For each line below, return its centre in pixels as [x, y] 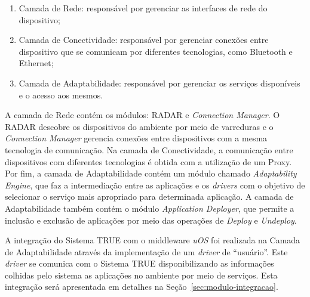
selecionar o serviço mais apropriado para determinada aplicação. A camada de [149, 197]
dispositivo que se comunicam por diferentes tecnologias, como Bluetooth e [156, 51]
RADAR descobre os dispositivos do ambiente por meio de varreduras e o [139, 126]
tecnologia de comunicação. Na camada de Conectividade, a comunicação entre [149, 149]
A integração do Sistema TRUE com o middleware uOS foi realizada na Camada [153, 240]
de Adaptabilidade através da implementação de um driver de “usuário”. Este [146, 251]
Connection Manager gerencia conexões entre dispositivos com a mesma [136, 138]
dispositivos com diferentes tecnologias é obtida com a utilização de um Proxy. [148, 161]
